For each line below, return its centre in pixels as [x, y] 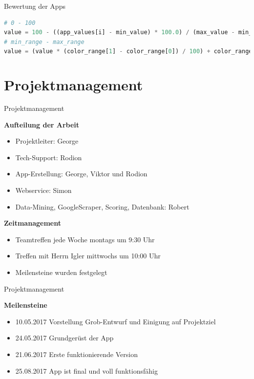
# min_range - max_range [44, 42]
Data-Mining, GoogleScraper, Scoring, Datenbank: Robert [102, 206]
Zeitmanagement [32, 223]
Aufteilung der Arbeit [42, 124]
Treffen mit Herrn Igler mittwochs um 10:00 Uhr [88, 256]
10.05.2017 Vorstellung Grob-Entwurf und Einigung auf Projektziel [116, 321]
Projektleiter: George [47, 141]
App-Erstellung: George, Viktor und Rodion [81, 174]
